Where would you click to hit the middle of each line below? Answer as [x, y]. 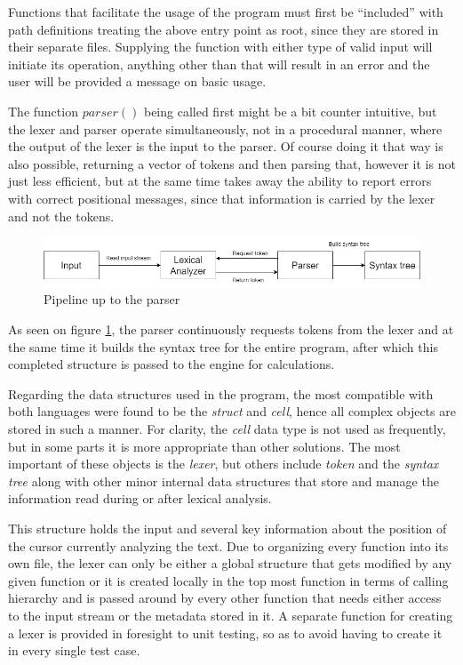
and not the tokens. [61, 216]
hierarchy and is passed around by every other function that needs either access [225, 598]
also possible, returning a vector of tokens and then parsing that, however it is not [232, 163]
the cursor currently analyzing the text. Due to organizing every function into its [228, 545]
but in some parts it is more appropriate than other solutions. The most [204, 446]
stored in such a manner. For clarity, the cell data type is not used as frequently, [227, 429]
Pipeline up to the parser [112, 299]
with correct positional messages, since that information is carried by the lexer [222, 198]
